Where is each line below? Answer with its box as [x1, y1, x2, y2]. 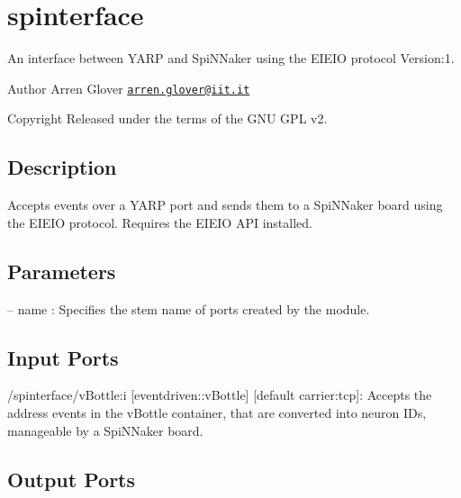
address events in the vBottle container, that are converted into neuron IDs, [7, 403, 427, 421]
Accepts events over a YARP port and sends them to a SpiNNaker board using [7, 195, 443, 214]
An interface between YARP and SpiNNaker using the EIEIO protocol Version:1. [7, 49, 455, 68]
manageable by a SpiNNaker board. [7, 421, 203, 439]
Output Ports [7, 465, 136, 493]
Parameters [7, 257, 116, 285]
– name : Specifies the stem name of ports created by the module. [7, 299, 370, 318]
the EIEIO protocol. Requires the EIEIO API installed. [7, 213, 312, 231]
